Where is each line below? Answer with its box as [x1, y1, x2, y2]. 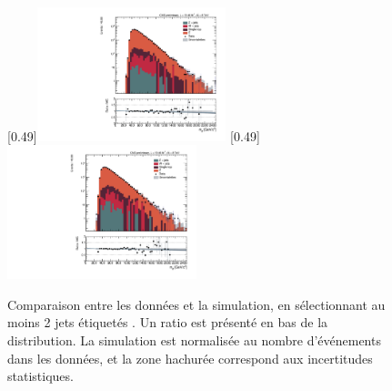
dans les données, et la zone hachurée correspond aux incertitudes [7, 348, 373, 367]
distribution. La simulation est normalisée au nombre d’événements [7, 331, 381, 349]
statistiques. [7, 366, 74, 386]
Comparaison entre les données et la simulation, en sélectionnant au [7, 294, 386, 314]
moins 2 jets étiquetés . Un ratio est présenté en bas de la [7, 313, 328, 332]
